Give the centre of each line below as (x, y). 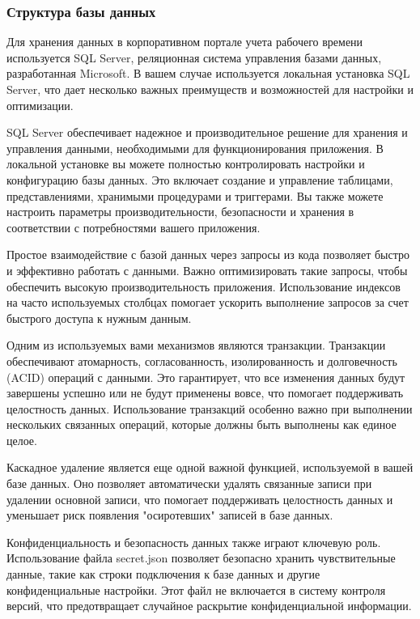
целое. (22, 440)
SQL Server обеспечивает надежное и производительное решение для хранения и (207, 132)
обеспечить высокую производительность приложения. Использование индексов (204, 286)
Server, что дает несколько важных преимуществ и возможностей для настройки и (210, 89)
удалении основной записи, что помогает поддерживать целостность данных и (200, 499)
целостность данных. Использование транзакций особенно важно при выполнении (210, 408)
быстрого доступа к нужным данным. (99, 318)
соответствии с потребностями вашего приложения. (134, 227)
